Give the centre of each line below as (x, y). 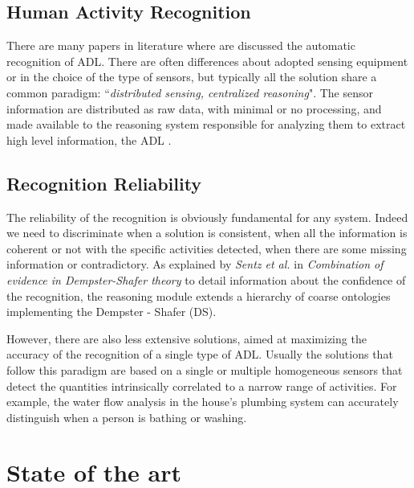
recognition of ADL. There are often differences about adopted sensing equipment (207, 61)
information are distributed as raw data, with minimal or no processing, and (194, 108)
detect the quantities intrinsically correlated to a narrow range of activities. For (202, 385)
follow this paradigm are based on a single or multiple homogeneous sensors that (205, 369)
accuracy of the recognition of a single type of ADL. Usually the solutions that (200, 354)
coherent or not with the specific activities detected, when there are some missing (207, 248)
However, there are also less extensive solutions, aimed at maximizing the (187, 338)
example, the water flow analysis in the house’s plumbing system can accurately (203, 402)
